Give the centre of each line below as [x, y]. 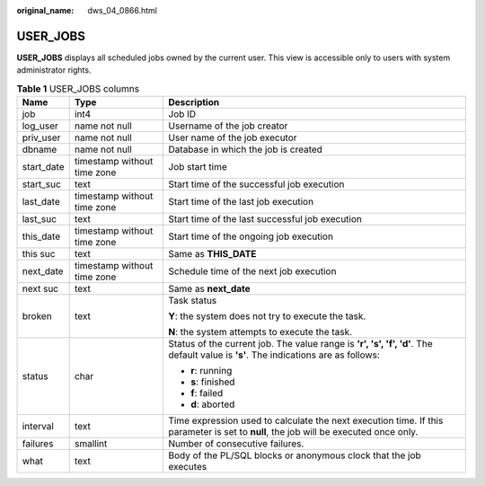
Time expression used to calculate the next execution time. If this [306, 420]
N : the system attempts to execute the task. [260, 332]
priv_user [41, 137]
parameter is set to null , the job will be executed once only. [293, 432]
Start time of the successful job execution [256, 184]
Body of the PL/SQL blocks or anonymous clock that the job [295, 455]
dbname [40, 150]
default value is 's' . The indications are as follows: [274, 355]
